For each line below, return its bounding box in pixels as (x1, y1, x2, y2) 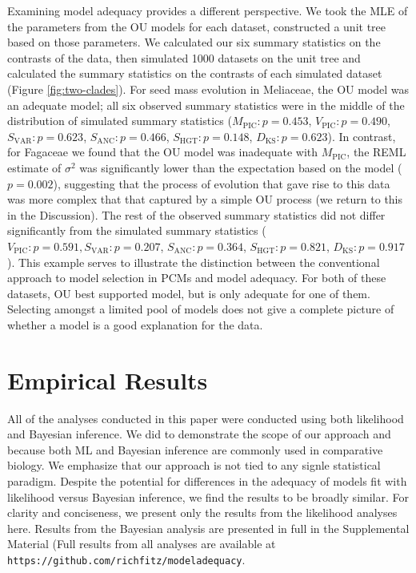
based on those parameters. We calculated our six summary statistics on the (7, 34, 381, 50)
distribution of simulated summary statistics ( (7, 112, 232, 129)
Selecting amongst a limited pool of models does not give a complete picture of (7, 301, 394, 317)
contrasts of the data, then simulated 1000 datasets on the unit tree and (7, 49, 361, 66)
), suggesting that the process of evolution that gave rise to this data (53, 175, 390, 192)
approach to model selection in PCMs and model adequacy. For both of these (7, 269, 386, 286)
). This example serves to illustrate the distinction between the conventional (7, 253, 380, 270)
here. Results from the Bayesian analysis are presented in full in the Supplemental (7, 519, 410, 536)
